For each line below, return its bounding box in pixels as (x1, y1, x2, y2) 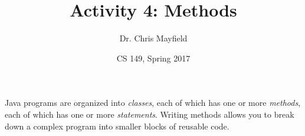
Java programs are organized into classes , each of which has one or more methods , (5, 96, 301, 109)
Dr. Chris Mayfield (119, 32, 188, 44)
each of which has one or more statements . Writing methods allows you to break (5, 108, 294, 120)
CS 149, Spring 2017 (116, 51, 191, 64)
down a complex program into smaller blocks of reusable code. (5, 119, 229, 132)
